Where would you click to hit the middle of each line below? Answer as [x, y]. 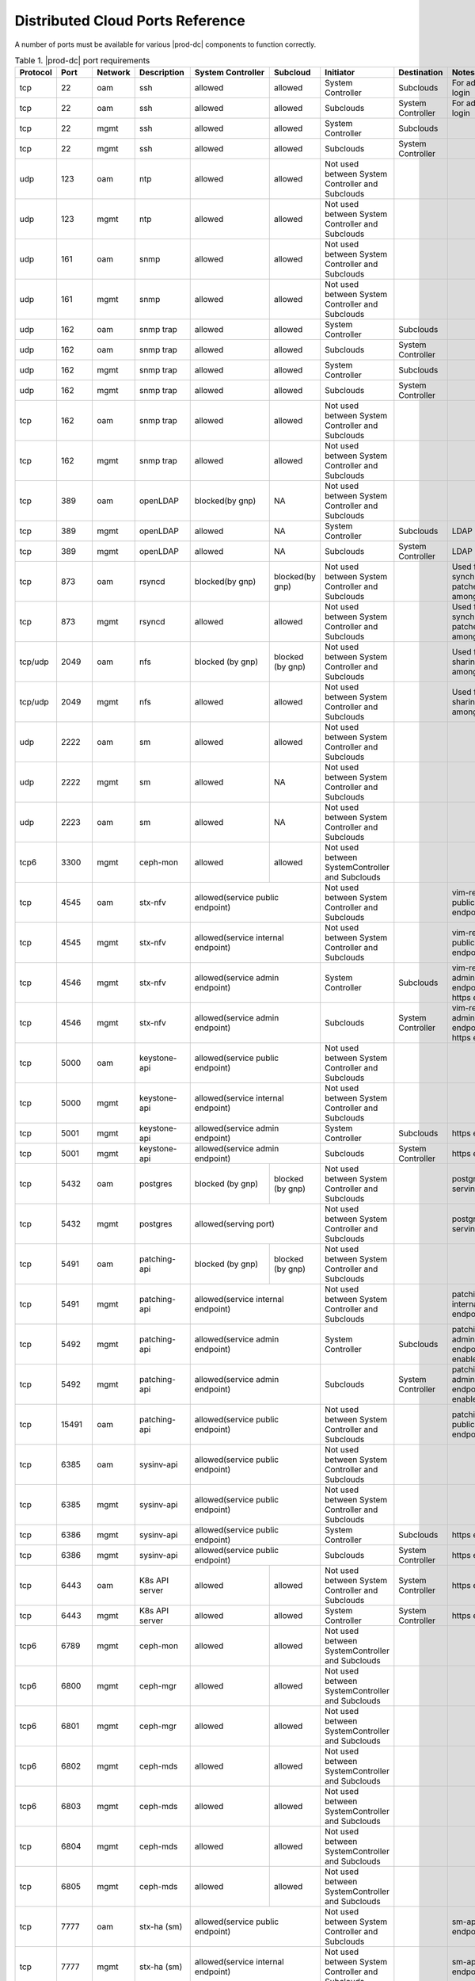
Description [162, 73]
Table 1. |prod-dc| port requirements [82, 61]
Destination [421, 73]
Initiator [340, 73]
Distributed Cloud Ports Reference [130, 21]
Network [114, 73]
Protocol [36, 73]
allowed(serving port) [234, 1224]
